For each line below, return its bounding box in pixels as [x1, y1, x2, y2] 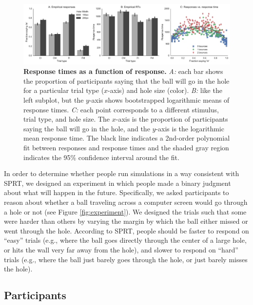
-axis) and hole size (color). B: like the [108, 85, 222, 95]
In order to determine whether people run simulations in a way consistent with [4, 168, 239, 179]
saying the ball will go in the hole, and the [23, 123, 150, 133]
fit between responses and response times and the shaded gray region [23, 142, 229, 152]
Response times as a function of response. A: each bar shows [23, 66, 223, 76]
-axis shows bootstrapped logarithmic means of [89, 95, 230, 105]
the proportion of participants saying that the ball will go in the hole [23, 75, 230, 86]
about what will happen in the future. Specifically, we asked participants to [4, 187, 229, 197]
